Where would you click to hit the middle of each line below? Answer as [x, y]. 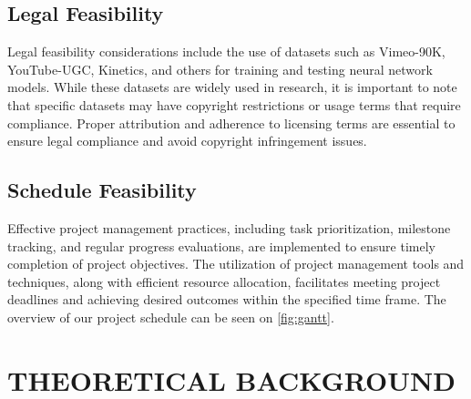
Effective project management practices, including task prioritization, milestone [229, 227]
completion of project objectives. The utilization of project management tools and [236, 264]
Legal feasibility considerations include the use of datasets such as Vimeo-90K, [226, 51]
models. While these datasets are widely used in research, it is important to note [232, 87]
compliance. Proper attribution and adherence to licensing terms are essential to [231, 123]
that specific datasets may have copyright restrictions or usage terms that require [234, 104]
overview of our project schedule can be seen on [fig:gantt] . [171, 317]
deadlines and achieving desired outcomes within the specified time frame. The [227, 299]
